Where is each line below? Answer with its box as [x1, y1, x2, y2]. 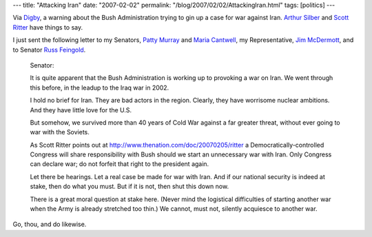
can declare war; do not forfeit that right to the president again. [30, 160, 209, 168]
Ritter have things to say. [12, 23, 83, 31]
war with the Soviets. [30, 128, 90, 136]
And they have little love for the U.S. [30, 105, 132, 114]
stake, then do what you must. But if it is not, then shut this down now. [30, 183, 229, 191]
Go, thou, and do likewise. [12, 220, 87, 229]
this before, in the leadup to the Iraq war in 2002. [30, 83, 169, 92]
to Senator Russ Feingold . [12, 45, 86, 54]
